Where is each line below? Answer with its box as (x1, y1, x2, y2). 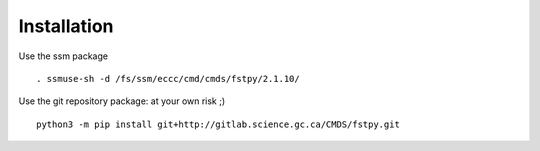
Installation (18, 15, 114, 37)
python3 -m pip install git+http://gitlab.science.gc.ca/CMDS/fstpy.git (36, 118, 400, 130)
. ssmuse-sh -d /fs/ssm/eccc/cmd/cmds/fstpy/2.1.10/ (36, 73, 300, 84)
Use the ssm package (18, 50, 109, 62)
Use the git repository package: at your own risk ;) (18, 95, 226, 107)
